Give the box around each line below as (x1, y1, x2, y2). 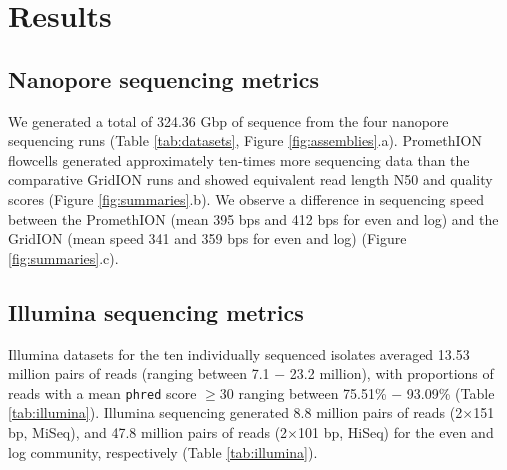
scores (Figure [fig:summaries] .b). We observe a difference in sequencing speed (8, 188, 485, 209)
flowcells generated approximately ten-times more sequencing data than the (8, 149, 470, 170)
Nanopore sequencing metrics (8, 63, 320, 94)
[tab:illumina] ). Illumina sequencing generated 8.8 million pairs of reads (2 (8, 402, 463, 423)
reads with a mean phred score (8, 382, 197, 403)
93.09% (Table (406, 382, 495, 403)
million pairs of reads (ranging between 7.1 (8, 363, 270, 384)
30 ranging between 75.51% (219, 382, 387, 403)
